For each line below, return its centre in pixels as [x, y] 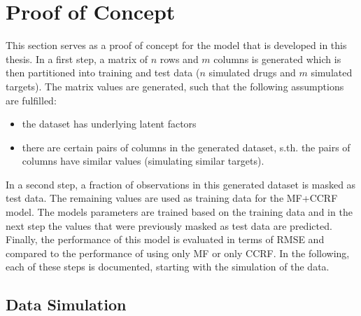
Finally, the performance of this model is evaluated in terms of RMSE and [165, 239]
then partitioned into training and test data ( [103, 73]
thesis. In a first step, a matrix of [77, 59]
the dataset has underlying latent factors [109, 124]
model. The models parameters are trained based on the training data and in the [179, 212]
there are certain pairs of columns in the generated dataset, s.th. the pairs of [186, 147]
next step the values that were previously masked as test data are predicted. [169, 225]
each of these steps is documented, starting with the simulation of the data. [168, 267]
